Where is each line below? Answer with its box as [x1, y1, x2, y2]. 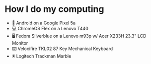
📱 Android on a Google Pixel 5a [11, 20, 75, 26]
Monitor [11, 40, 28, 46]
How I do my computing [4, 3, 104, 15]
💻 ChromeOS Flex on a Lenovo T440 [11, 25, 88, 31]
